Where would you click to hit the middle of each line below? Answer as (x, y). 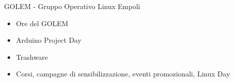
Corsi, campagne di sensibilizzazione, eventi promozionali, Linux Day (123, 74)
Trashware (32, 57)
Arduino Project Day (49, 40)
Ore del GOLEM (42, 23)
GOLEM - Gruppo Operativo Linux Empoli (72, 6)
